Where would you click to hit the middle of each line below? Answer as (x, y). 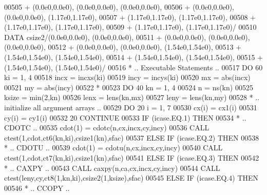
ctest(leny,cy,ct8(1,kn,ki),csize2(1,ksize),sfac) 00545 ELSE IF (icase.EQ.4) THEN (131, 178)
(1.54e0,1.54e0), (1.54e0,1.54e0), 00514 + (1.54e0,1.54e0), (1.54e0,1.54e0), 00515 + (133, 57)
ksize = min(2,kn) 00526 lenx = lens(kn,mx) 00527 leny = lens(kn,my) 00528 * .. (132, 97)
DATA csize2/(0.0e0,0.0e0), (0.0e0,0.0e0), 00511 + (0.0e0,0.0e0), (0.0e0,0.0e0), (127, 37)
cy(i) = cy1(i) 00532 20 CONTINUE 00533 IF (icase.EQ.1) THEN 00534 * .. (125, 117)
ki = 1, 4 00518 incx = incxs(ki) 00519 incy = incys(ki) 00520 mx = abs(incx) (127, 77)
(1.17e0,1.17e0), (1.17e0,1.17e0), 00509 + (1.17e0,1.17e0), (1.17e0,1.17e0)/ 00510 (130, 27)
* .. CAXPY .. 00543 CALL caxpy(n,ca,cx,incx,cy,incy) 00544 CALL (112, 168)
